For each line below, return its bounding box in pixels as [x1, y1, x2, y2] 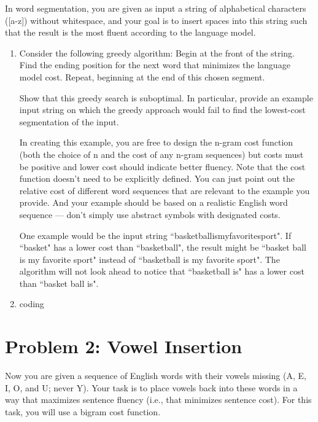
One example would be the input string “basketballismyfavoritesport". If [19, 229, 292, 241]
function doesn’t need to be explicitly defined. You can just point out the [19, 172, 295, 185]
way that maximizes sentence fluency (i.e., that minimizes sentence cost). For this [5, 393, 312, 406]
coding [19, 297, 44, 310]
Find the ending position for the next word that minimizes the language [19, 58, 290, 71]
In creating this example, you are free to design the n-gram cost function [19, 136, 293, 149]
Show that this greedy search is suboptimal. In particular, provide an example [19, 91, 313, 104]
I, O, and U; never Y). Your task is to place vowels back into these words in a [5, 381, 298, 394]
